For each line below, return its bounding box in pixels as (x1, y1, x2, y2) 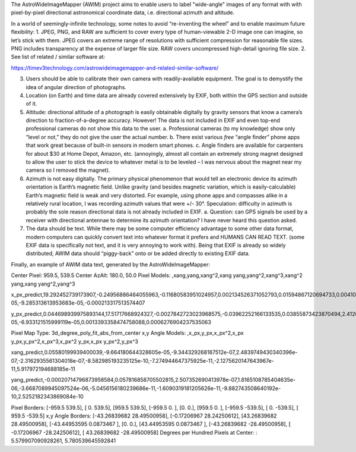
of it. (26, 100, 37, 107)
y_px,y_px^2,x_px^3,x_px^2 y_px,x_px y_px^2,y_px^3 (11, 338, 139, 345)
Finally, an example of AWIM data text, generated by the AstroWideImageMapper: (11, 260, 211, 268)
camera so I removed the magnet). (26, 167, 110, 174)
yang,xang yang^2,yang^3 (11, 280, 75, 287)
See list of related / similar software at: (11, 54, 106, 61)
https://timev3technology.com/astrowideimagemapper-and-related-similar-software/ (11, 64, 219, 71)
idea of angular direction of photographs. (26, 83, 127, 90)
